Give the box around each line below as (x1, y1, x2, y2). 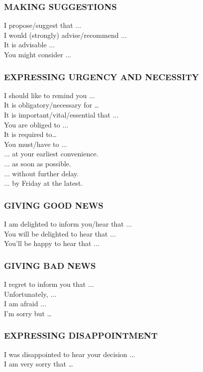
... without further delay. (4, 168, 79, 178)
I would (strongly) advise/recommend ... (4, 29, 127, 40)
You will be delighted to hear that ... (4, 228, 116, 239)
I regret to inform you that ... (4, 278, 94, 289)
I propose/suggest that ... (4, 20, 82, 30)
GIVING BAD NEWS (4, 259, 96, 271)
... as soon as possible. (4, 158, 71, 168)
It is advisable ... (4, 39, 55, 50)
